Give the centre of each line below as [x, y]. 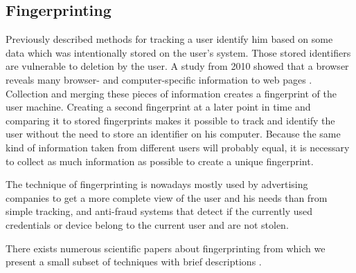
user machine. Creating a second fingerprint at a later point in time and [158, 107]
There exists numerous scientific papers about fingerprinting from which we [166, 248]
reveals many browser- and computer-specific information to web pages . [159, 79]
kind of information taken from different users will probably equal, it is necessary [178, 147]
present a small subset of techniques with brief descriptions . [134, 262]
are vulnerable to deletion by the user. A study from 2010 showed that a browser [177, 66]
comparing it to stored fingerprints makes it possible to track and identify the [170, 120]
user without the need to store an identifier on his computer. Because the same [173, 134]
